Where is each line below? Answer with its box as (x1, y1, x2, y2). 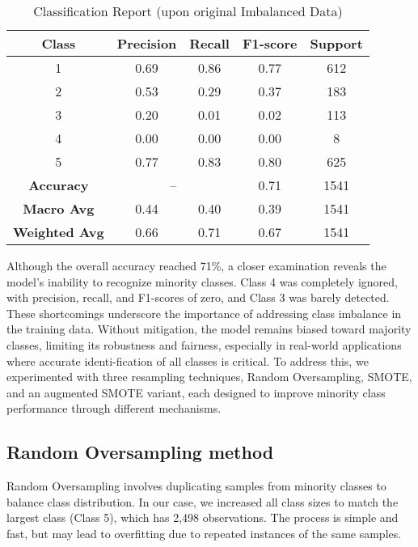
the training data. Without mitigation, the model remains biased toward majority (6, 320, 412, 337)
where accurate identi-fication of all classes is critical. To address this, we (6, 352, 369, 369)
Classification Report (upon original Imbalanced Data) (33, 2, 343, 20)
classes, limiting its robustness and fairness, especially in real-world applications (6, 336, 402, 353)
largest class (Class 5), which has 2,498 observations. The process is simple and (6, 509, 399, 526)
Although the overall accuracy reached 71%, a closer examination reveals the (6, 257, 386, 273)
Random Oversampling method (6, 439, 274, 464)
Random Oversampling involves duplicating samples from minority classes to (6, 477, 386, 494)
